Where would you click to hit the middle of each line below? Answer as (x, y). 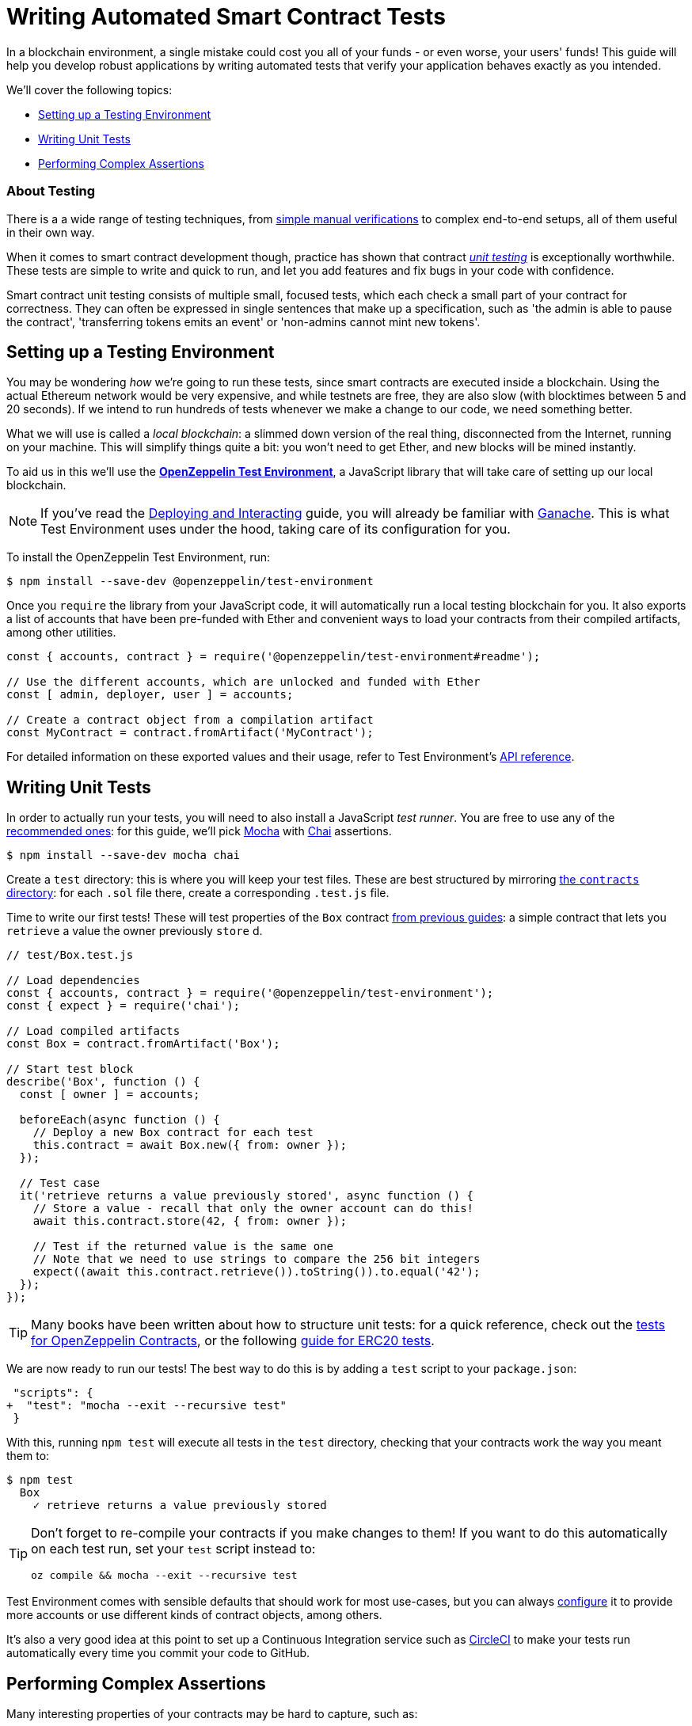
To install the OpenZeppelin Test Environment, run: (139, 557)
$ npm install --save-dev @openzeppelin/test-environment (190, 582)
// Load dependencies (73, 981)
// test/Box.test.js (70, 955)
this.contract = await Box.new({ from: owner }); (190, 1145)
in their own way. (51, 232)
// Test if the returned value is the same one (183, 1247)
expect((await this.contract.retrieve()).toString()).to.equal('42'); (257, 1272)
